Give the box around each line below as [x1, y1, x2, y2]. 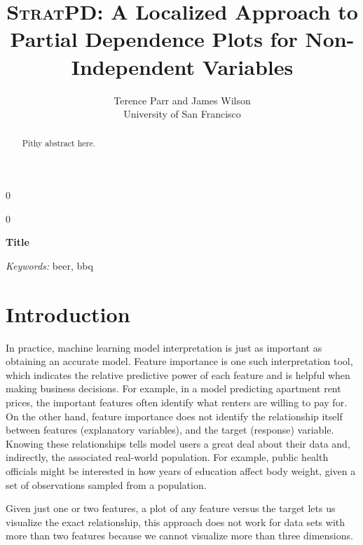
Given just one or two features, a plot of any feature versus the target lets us [6, 501, 336, 516]
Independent [71, 52, 196, 81]
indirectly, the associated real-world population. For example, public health [6, 450, 329, 464]
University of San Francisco [123, 106, 241, 121]
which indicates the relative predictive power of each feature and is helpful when [6, 367, 350, 382]
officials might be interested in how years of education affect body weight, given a [6, 463, 356, 478]
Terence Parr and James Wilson [114, 92, 251, 107]
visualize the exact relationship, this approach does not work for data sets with [6, 514, 345, 529]
